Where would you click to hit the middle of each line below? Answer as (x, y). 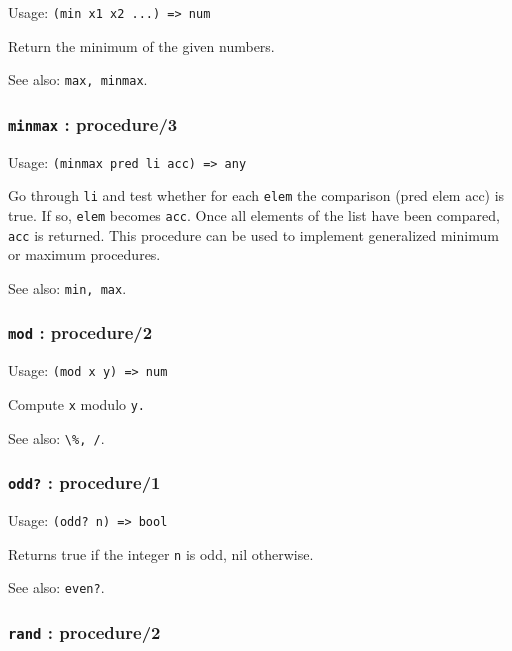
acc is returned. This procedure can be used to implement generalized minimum (253, 234)
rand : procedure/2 (84, 631)
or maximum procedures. (84, 254)
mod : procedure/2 (80, 332)
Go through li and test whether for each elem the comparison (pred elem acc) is (256, 195)
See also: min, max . (67, 287)
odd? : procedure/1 (84, 482)
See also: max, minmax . (78, 79)
